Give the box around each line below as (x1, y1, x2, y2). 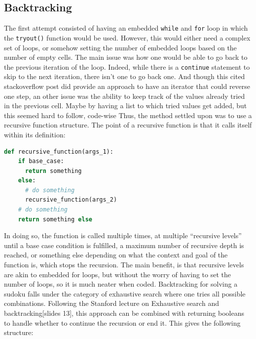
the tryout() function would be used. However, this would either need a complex (4, 32, 251, 42)
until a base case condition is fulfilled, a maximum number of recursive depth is (4, 240, 244, 250)
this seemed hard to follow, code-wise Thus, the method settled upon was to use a (4, 110, 252, 120)
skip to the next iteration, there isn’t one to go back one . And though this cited (4, 71, 245, 82)
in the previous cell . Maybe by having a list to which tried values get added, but (4, 100, 247, 111)
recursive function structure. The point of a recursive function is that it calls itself (4, 120, 252, 130)
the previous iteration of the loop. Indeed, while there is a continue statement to (4, 61, 250, 72)
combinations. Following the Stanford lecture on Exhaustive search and (4, 298, 219, 308)
